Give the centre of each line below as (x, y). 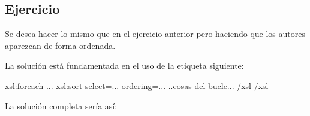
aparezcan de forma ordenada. (60, 45)
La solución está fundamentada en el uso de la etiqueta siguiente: (124, 65)
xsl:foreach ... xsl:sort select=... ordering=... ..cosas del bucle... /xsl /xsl (137, 85)
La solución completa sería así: (61, 106)
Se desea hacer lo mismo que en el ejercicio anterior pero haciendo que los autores (155, 34)
